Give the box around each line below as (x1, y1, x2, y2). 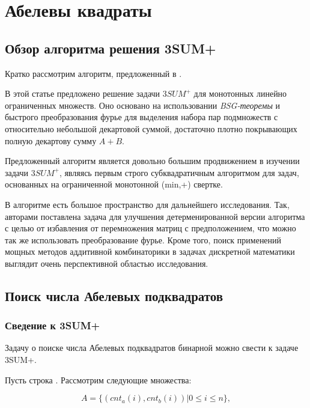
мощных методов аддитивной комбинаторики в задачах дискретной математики (5, 245, 295, 258)
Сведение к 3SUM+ (5, 318, 100, 333)
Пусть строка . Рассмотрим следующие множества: (5, 373, 192, 386)
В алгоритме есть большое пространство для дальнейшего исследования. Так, (5, 198, 290, 210)
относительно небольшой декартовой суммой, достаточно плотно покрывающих (5, 122, 297, 135)
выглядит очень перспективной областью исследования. (5, 257, 208, 269)
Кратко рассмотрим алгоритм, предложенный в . (5, 67, 182, 79)
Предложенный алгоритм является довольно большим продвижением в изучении (5, 154, 300, 167)
